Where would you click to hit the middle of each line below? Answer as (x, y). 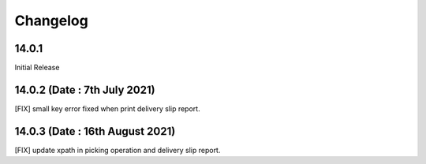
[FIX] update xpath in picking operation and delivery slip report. (118, 150)
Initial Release (37, 68)
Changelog (51, 20)
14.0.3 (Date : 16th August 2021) (95, 131)
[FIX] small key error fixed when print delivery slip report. (107, 108)
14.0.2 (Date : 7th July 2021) (85, 89)
